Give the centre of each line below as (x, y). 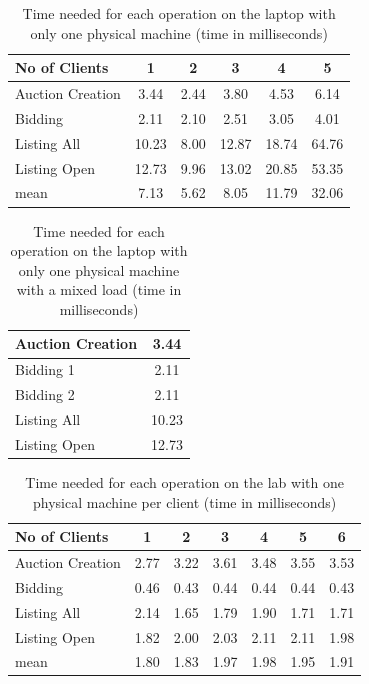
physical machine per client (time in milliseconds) (185, 501)
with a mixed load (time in (99, 289)
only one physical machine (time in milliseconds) (179, 32)
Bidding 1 (45, 369)
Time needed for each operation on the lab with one (184, 481)
